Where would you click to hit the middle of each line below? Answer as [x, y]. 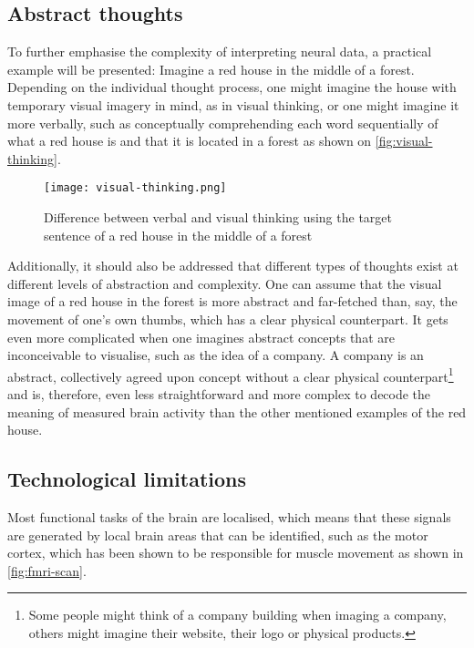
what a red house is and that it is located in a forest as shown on [190, 141]
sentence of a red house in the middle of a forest [178, 235]
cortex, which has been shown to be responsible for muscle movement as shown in [236, 553]
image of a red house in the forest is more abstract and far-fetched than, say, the [232, 301]
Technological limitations [127, 479]
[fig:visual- [404, 141]
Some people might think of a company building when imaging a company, [237, 615]
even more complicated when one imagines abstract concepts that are [201, 337]
